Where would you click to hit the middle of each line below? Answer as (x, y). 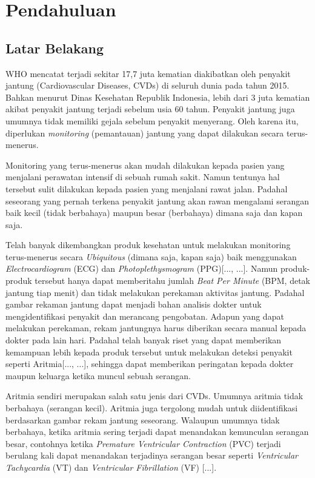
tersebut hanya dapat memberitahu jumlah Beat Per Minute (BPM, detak (173, 281)
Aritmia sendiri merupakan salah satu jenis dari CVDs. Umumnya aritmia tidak (154, 396)
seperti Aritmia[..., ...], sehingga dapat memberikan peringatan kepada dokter (150, 364)
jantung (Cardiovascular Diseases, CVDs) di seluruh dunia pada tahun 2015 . (148, 85)
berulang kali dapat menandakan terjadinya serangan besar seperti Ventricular (152, 455)
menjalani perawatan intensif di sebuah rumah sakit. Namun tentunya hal (143, 177)
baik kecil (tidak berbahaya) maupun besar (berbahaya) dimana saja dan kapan (154, 213)
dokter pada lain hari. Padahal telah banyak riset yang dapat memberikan (144, 340)
